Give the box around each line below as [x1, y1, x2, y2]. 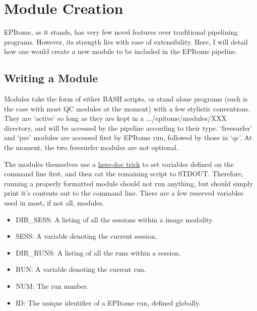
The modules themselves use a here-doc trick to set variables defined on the [4, 158, 234, 169]
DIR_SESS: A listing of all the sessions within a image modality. [15, 214, 214, 224]
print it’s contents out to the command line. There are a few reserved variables [4, 188, 244, 198]
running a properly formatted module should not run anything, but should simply [4, 178, 253, 188]
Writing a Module [4, 70, 98, 86]
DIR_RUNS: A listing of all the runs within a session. [15, 247, 181, 258]
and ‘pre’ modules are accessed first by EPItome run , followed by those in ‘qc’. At [4, 132, 252, 143]
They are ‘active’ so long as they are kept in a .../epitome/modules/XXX [4, 113, 227, 123]
